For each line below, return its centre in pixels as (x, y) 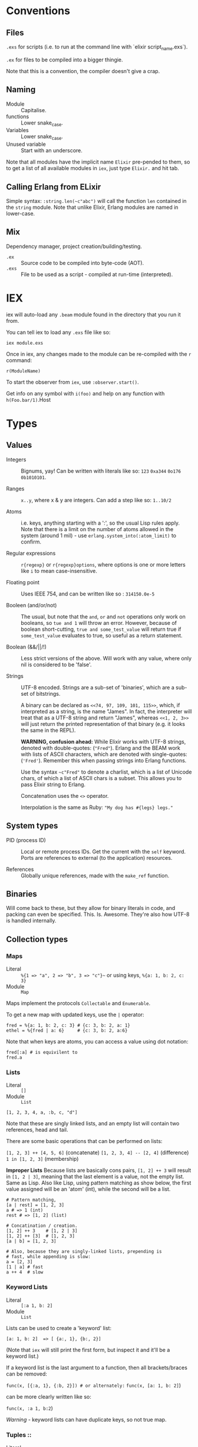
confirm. (31, 542)
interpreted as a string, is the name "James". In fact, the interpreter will (106, 711)
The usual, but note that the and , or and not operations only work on (103, 616)
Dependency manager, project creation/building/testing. (74, 246)
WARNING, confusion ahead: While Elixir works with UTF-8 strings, (103, 741)
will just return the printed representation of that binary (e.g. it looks (103, 723)
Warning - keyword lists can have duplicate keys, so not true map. (86, 1419)
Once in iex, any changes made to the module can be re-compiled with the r (99, 354)
